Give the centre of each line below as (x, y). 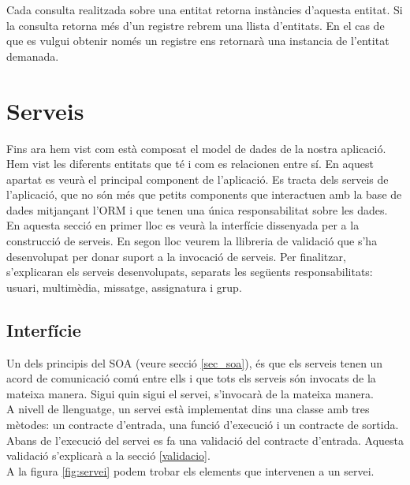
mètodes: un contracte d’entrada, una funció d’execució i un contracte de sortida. (203, 425)
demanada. (33, 56)
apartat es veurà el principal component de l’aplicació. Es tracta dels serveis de (198, 179)
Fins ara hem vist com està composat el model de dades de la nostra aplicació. (196, 148)
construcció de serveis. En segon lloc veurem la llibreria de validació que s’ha (192, 241)
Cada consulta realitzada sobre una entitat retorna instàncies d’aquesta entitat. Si (205, 9)
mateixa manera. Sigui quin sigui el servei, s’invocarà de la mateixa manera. (190, 393)
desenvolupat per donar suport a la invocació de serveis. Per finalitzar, (176, 256)
